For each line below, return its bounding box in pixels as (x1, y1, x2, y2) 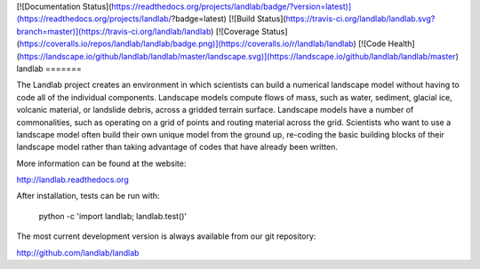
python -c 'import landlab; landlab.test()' (38, 210, 188, 221)
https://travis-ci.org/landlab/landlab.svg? (285, 13, 436, 24)
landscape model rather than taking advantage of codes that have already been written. (16, 142, 338, 153)
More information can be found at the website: (16, 158, 187, 169)
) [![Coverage (210, 26, 260, 36)
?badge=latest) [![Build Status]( (171, 13, 286, 24)
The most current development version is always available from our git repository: (16, 231, 316, 241)
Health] (388, 38, 415, 49)
